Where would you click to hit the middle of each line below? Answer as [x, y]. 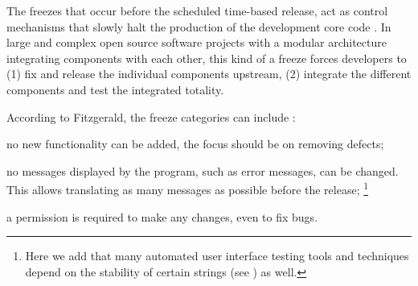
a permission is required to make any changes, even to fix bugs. [162, 216]
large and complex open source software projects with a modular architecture [197, 42]
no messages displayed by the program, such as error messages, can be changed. [203, 170]
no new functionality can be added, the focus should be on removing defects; [195, 144]
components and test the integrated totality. [115, 89]
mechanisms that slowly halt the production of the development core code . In [199, 26]
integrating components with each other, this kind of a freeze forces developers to [207, 58]
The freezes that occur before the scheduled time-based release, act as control [197, 10]
